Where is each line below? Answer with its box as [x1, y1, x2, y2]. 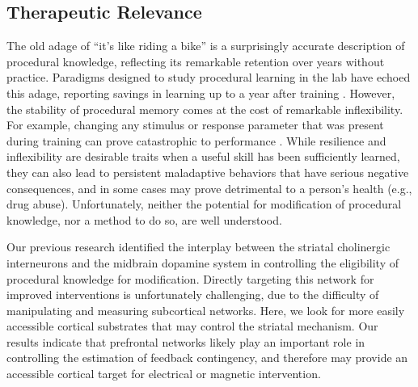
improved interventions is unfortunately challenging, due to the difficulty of [6, 286, 379, 303]
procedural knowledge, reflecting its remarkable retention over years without [6, 53, 385, 69]
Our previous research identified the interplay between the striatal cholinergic [6, 238, 391, 255]
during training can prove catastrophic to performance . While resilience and [6, 132, 386, 149]
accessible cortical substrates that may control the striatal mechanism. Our [6, 318, 378, 334]
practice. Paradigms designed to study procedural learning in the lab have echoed [6, 69, 411, 86]
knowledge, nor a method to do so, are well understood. [6, 211, 282, 228]
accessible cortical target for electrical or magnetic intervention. [6, 365, 321, 382]
